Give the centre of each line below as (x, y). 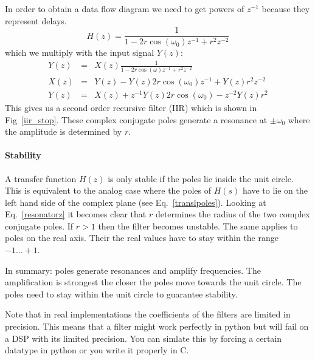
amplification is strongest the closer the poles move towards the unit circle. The (153, 282)
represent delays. (36, 20)
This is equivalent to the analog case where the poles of (108, 190)
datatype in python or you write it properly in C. (97, 350)
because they (286, 8)
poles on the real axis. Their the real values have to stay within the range (142, 238)
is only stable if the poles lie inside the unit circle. (201, 178)
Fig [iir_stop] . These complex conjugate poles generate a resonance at (136, 119)
